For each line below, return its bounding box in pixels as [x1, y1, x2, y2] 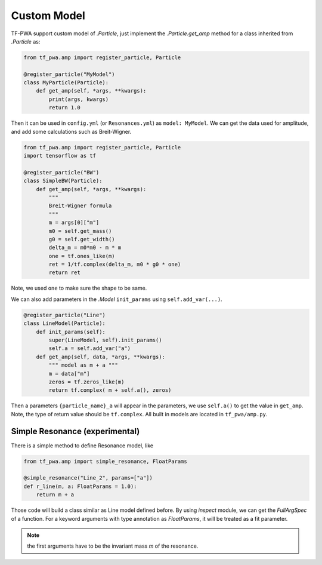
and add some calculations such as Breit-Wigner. [11, 128, 132, 135]
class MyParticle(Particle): [23, 79, 109, 86]
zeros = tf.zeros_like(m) [48, 378, 125, 385]
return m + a [36, 492, 75, 498]
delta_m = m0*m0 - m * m [48, 244, 122, 251]
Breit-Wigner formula [48, 202, 112, 209]
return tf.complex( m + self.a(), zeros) [48, 387, 172, 394]
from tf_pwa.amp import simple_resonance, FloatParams [23, 457, 187, 465]
